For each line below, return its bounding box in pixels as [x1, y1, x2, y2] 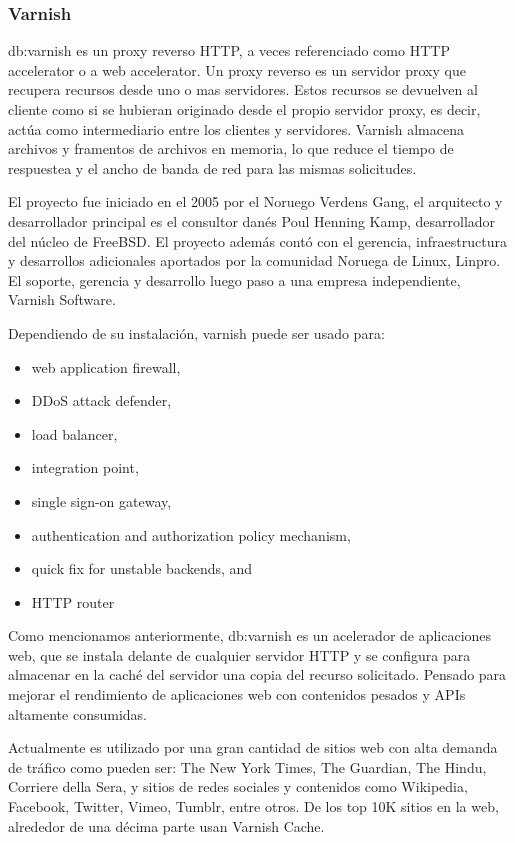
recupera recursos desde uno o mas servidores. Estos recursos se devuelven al [8, 79, 478, 100]
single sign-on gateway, [31, 490, 172, 511]
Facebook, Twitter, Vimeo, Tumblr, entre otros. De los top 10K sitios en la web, [8, 796, 499, 817]
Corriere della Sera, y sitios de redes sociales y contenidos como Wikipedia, [8, 776, 468, 797]
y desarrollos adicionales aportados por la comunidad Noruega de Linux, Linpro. [8, 250, 501, 271]
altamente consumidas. [8, 703, 147, 724]
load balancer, [31, 423, 118, 444]
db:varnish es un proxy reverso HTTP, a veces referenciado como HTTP [8, 40, 450, 61]
